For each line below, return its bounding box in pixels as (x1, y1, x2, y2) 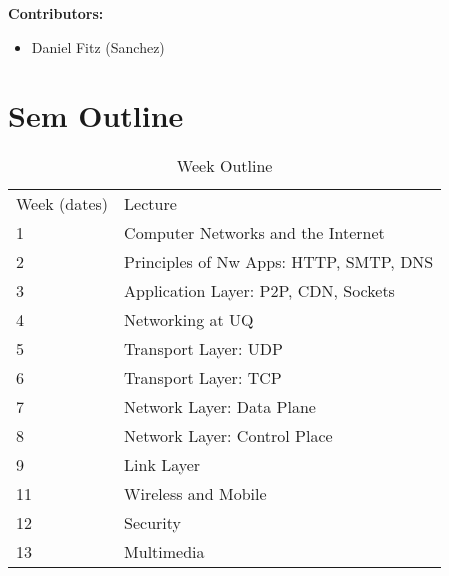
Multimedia (124, 540, 205, 564)
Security (124, 511, 182, 535)
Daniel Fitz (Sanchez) (31, 36, 165, 57)
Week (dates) (16, 192, 109, 216)
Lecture (124, 192, 177, 216)
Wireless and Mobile (124, 482, 267, 506)
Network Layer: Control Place (124, 424, 333, 448)
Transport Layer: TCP (124, 366, 282, 390)
